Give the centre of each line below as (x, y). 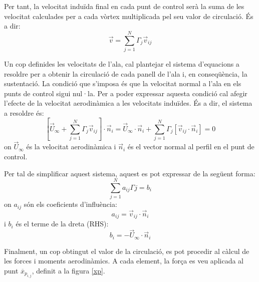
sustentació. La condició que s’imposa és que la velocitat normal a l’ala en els (123, 83)
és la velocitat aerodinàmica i (71, 147)
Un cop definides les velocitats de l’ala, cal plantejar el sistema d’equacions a (122, 63)
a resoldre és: (24, 112)
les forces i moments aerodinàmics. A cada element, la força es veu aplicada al (124, 261)
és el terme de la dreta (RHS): (62, 224)
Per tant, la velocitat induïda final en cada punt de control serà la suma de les (124, 6)
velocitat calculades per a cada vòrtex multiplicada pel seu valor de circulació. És (129, 16)
